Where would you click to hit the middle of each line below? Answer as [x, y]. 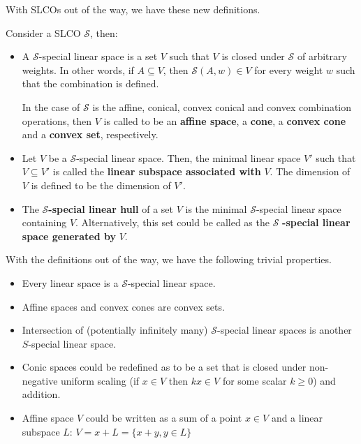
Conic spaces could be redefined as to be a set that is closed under [164, 367]
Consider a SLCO [43, 32]
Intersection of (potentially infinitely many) [115, 330]
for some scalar [255, 380]
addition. [41, 394]
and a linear [297, 418]
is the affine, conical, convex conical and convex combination [222, 106]
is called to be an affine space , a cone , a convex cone [225, 120]
